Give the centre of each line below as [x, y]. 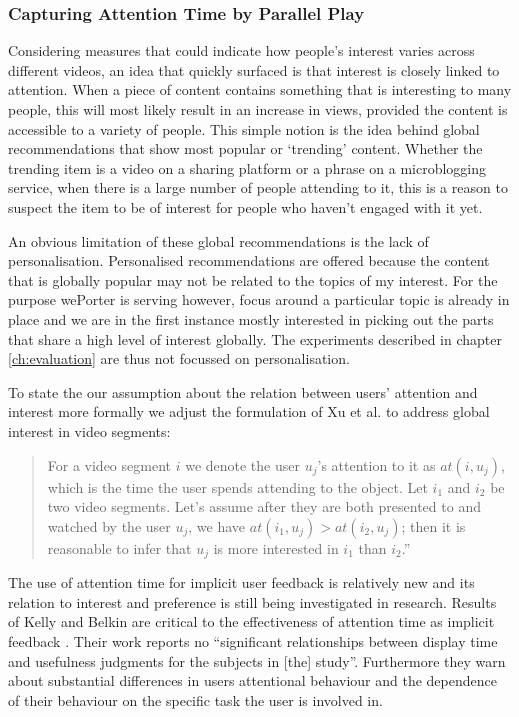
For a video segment [109, 464]
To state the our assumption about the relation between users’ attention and [243, 391]
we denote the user [242, 464]
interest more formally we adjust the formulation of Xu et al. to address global [249, 411]
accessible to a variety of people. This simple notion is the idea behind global [244, 128]
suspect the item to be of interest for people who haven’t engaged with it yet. [245, 206]
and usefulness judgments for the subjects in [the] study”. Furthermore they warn [257, 660]
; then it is [433, 525]
